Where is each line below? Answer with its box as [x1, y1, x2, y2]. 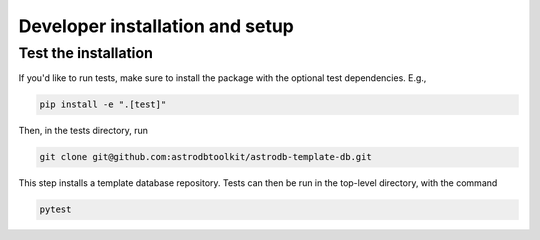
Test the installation [18, 44, 154, 62]
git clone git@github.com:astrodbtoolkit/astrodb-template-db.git [39, 151, 372, 163]
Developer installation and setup [18, 15, 295, 37]
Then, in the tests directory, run [18, 125, 149, 137]
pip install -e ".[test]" [39, 99, 167, 110]
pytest [39, 204, 72, 215]
